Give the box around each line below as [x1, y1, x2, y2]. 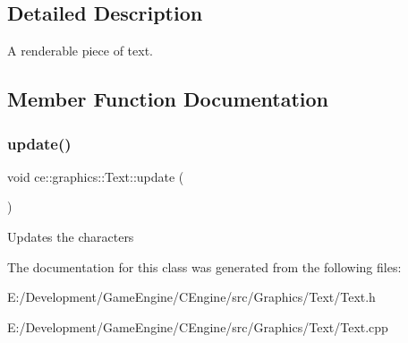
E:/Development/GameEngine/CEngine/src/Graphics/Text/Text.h [7, 287, 376, 306]
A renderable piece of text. [7, 41, 154, 60]
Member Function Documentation [7, 85, 329, 113]
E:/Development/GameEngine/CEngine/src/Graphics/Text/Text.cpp [7, 317, 388, 336]
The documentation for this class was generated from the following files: [7, 257, 402, 276]
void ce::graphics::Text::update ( [7, 167, 184, 185]
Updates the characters [7, 227, 134, 245]
